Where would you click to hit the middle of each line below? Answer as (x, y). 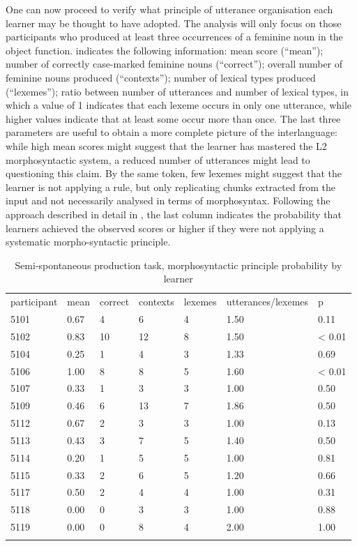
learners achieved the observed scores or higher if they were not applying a (165, 228)
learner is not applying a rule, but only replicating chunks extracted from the (170, 187)
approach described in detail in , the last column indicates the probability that (174, 214)
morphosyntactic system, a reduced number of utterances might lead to (158, 159)
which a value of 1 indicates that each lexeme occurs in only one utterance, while (179, 105)
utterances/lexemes (267, 302)
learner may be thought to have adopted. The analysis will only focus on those (174, 23)
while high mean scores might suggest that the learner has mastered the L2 (166, 145)
